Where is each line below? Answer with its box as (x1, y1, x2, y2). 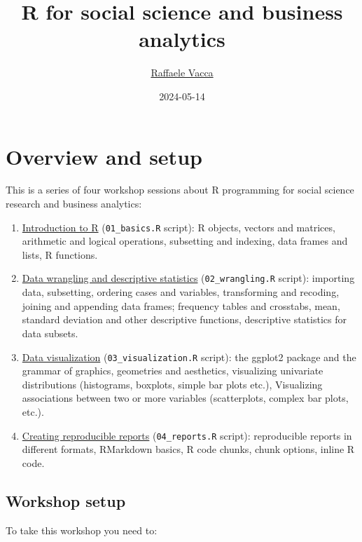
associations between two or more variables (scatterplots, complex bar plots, (22, 391, 349, 405)
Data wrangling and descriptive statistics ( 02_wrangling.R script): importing (22, 271, 355, 285)
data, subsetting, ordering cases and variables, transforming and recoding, (22, 285, 340, 299)
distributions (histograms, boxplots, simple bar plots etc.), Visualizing (22, 377, 323, 391)
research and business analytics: (6, 196, 142, 211)
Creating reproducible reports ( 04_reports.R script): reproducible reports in (22, 428, 352, 442)
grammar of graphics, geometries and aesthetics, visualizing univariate (22, 363, 323, 378)
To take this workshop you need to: (6, 522, 158, 537)
